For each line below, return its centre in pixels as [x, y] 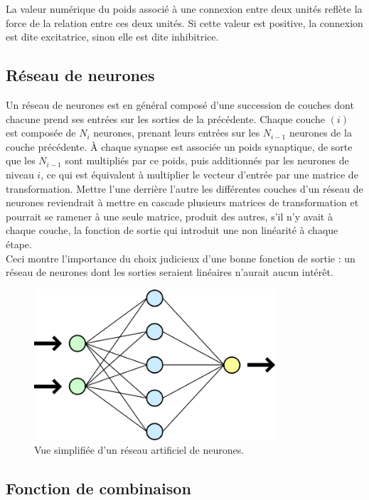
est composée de [41, 133]
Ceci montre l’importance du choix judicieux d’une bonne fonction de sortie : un [181, 258]
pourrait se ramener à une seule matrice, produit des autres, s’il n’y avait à [169, 216]
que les [21, 160]
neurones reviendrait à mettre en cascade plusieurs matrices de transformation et [182, 202]
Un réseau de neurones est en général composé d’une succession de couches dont [180, 104]
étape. [19, 244]
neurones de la [320, 133]
